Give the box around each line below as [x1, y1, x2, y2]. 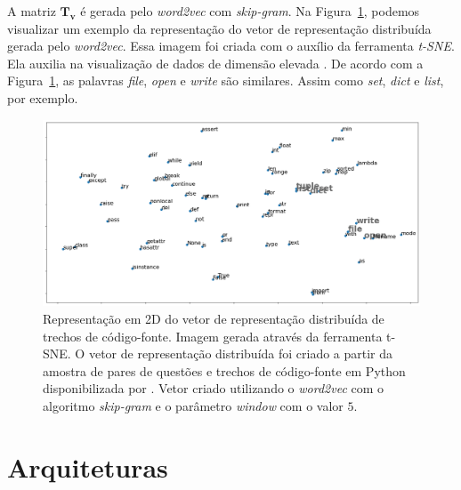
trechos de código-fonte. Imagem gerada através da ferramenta [43, 326, 383, 345]
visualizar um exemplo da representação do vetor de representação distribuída [7, 19, 432, 37]
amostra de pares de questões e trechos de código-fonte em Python [43, 361, 406, 380]
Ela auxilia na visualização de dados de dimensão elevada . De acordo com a [7, 53, 424, 72]
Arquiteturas [7, 448, 168, 485]
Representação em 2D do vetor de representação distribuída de [43, 309, 384, 328]
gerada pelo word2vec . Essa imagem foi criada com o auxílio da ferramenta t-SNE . [7, 36, 455, 55]
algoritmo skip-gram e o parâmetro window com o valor [43, 397, 344, 415]
